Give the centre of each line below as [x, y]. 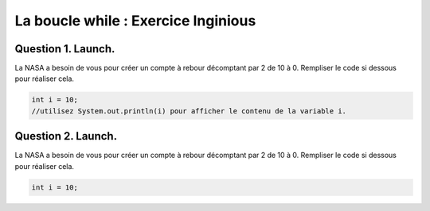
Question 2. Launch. [66, 136]
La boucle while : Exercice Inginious [135, 21]
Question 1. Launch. [65, 49]
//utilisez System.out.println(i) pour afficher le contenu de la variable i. [189, 111]
